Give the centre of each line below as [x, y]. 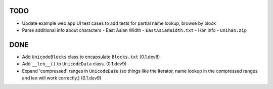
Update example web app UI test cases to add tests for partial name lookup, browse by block [119, 23]
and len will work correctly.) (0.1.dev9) [62, 78]
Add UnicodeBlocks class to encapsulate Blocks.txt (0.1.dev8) [91, 57]
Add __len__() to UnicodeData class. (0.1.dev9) [74, 64]
